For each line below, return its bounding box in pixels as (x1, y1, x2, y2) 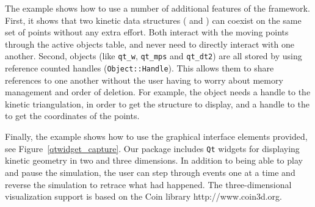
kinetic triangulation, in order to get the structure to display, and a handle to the (5, 97, 310, 110)
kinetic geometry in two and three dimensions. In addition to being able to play (5, 154, 303, 167)
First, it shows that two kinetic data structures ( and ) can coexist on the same (5, 13, 302, 26)
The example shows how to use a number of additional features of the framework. (5, 2, 310, 14)
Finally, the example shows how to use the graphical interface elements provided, (5, 130, 308, 143)
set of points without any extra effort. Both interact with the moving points (5, 26, 289, 38)
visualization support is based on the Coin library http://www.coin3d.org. (5, 190, 282, 203)
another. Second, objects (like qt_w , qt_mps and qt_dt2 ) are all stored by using (5, 49, 302, 62)
